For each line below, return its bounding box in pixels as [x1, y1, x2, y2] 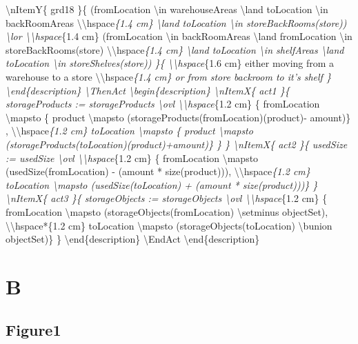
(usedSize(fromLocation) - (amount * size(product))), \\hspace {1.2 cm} [6, 164, 310, 179]
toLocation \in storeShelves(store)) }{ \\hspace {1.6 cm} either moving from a [6, 56, 335, 70]
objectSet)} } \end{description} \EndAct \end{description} [6, 232, 260, 246]
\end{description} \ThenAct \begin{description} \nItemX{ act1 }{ [6, 83, 290, 97]
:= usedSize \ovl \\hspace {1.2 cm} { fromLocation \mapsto [6, 150, 259, 165]
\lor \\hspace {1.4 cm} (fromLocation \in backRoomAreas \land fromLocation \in [6, 29, 352, 43]
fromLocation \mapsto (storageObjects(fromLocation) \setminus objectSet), [6, 204, 328, 219]
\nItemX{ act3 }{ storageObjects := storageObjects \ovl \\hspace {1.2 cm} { [6, 191, 328, 205]
